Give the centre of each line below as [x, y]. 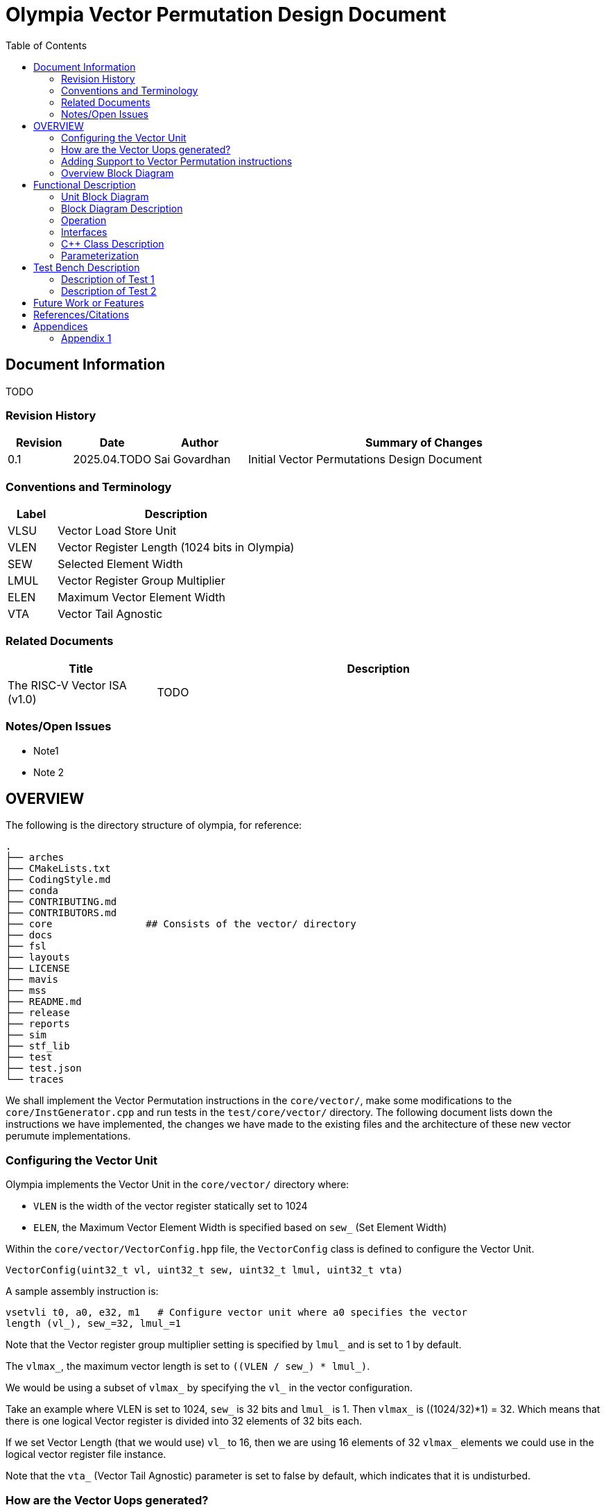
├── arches [35, 858]
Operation [84, 220]
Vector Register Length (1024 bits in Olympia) [176, 548]
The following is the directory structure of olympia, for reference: [154, 825]
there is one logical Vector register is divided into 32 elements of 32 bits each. [184, 1421]
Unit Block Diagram [105, 196]
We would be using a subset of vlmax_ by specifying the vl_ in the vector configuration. [209, 1388]
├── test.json [44, 1068]
